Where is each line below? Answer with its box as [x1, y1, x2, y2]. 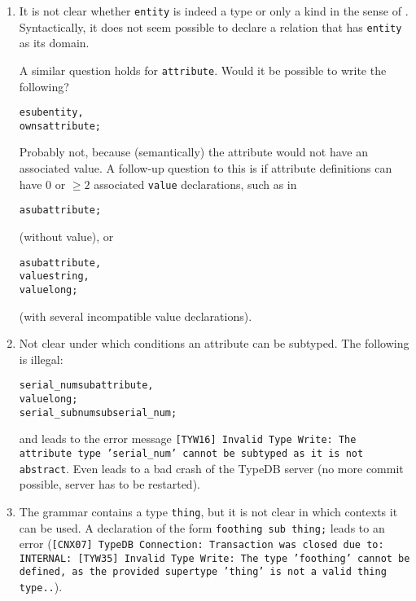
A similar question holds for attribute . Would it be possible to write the [19, 61, 387, 78]
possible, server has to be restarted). [19, 476, 200, 493]
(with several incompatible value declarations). [19, 307, 252, 324]
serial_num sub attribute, [19, 379, 154, 392]
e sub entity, [19, 107, 84, 119]
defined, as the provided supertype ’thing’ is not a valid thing [19, 566, 387, 578]
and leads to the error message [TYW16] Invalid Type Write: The [19, 430, 357, 447]
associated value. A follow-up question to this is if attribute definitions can [19, 160, 392, 177]
